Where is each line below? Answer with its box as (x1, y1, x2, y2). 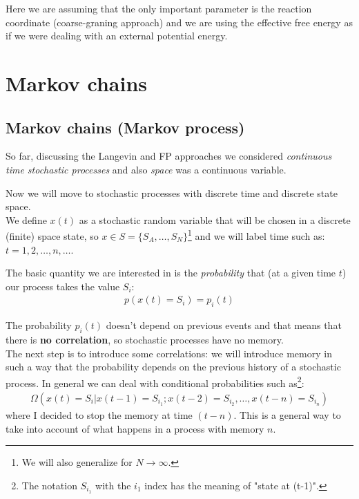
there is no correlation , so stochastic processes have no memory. (6, 332, 284, 346)
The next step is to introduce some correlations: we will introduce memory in (6, 346, 332, 360)
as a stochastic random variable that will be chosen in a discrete (79, 212, 351, 227)
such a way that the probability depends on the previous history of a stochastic (6, 359, 341, 374)
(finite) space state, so (6, 228, 99, 243)
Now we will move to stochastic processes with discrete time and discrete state (6, 185, 338, 200)
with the (95, 478, 131, 492)
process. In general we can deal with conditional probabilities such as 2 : (6, 373, 304, 390)
